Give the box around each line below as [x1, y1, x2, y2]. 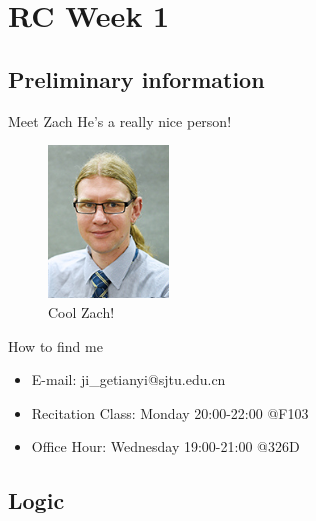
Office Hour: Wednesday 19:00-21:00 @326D [31, 436, 300, 457]
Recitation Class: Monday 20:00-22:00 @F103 [31, 402, 309, 423]
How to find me [8, 335, 103, 356]
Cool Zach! [48, 301, 115, 322]
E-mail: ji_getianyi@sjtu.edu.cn [31, 369, 226, 390]
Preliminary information [8, 63, 265, 94]
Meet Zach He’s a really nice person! [8, 110, 232, 131]
